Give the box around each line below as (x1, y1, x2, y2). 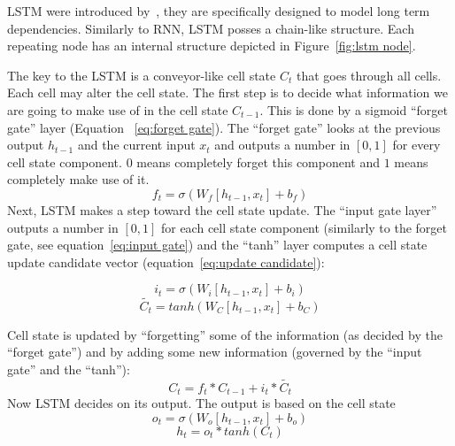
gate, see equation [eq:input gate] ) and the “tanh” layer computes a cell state (7, 235, 428, 254)
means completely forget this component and (136, 152, 381, 171)
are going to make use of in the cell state (7, 100, 228, 119)
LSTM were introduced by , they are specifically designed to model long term (7, 2, 430, 19)
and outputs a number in (214, 135, 351, 154)
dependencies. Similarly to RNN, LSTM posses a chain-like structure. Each (7, 19, 414, 37)
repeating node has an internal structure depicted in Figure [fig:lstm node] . (7, 36, 416, 55)
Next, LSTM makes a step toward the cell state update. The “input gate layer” (7, 200, 437, 219)
